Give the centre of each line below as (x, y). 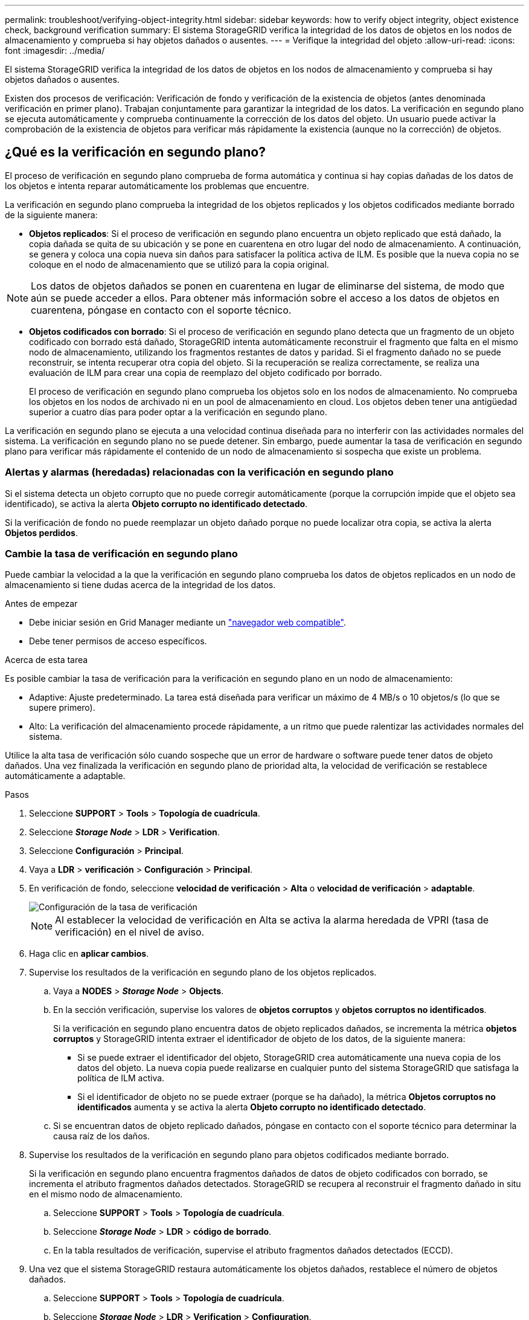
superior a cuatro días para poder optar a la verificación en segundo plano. (178, 412)
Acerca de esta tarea (46, 660)
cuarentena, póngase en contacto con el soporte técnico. (161, 310)
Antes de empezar (41, 604)
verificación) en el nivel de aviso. (130, 932)
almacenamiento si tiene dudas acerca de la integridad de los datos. (140, 585)
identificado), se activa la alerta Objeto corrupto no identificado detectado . (156, 503)
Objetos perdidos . (41, 532)
